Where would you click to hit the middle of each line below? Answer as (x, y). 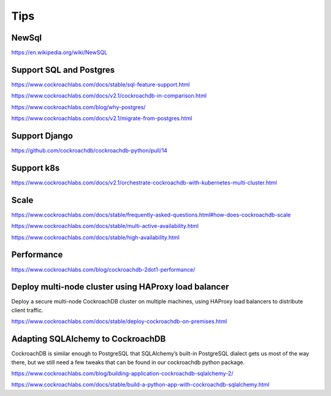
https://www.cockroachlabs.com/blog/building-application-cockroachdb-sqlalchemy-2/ (122, 373)
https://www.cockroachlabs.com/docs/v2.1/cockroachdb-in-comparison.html (109, 96)
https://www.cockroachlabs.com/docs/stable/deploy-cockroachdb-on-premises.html (119, 321)
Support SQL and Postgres (63, 70)
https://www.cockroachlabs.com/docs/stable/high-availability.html (96, 237)
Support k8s (36, 168)
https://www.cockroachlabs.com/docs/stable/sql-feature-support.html (101, 84)
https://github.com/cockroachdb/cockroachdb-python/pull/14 (89, 151)
